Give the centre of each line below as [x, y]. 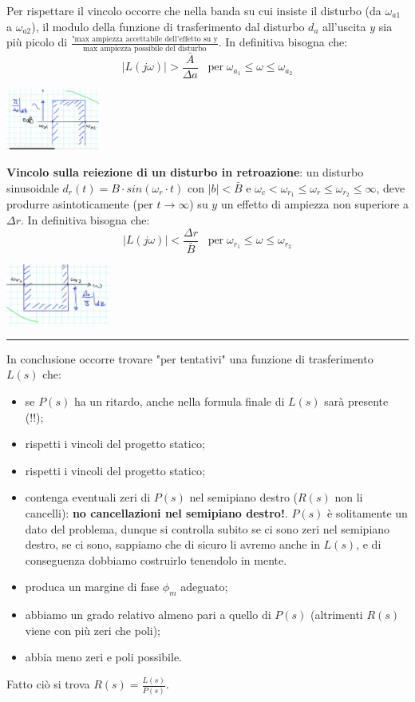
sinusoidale [33, 187]
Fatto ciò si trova [48, 684]
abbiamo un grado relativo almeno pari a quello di [148, 615]
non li [349, 497]
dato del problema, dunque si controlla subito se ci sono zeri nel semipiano [207, 528]
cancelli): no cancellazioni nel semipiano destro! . [156, 513]
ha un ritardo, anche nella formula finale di [179, 401]
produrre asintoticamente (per [80, 204]
